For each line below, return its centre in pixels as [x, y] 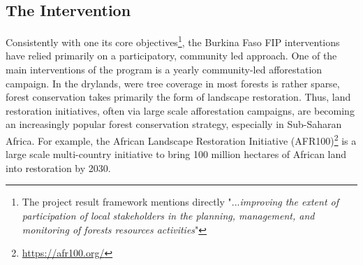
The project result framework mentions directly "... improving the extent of [180, 202]
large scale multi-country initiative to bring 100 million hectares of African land [176, 154]
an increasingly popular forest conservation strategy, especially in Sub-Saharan [174, 124]
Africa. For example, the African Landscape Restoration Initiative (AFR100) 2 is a [181, 139]
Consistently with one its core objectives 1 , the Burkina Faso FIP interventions [173, 41]
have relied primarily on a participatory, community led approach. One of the [171, 56]
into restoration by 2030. [58, 167]
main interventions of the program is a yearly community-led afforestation [164, 70]
